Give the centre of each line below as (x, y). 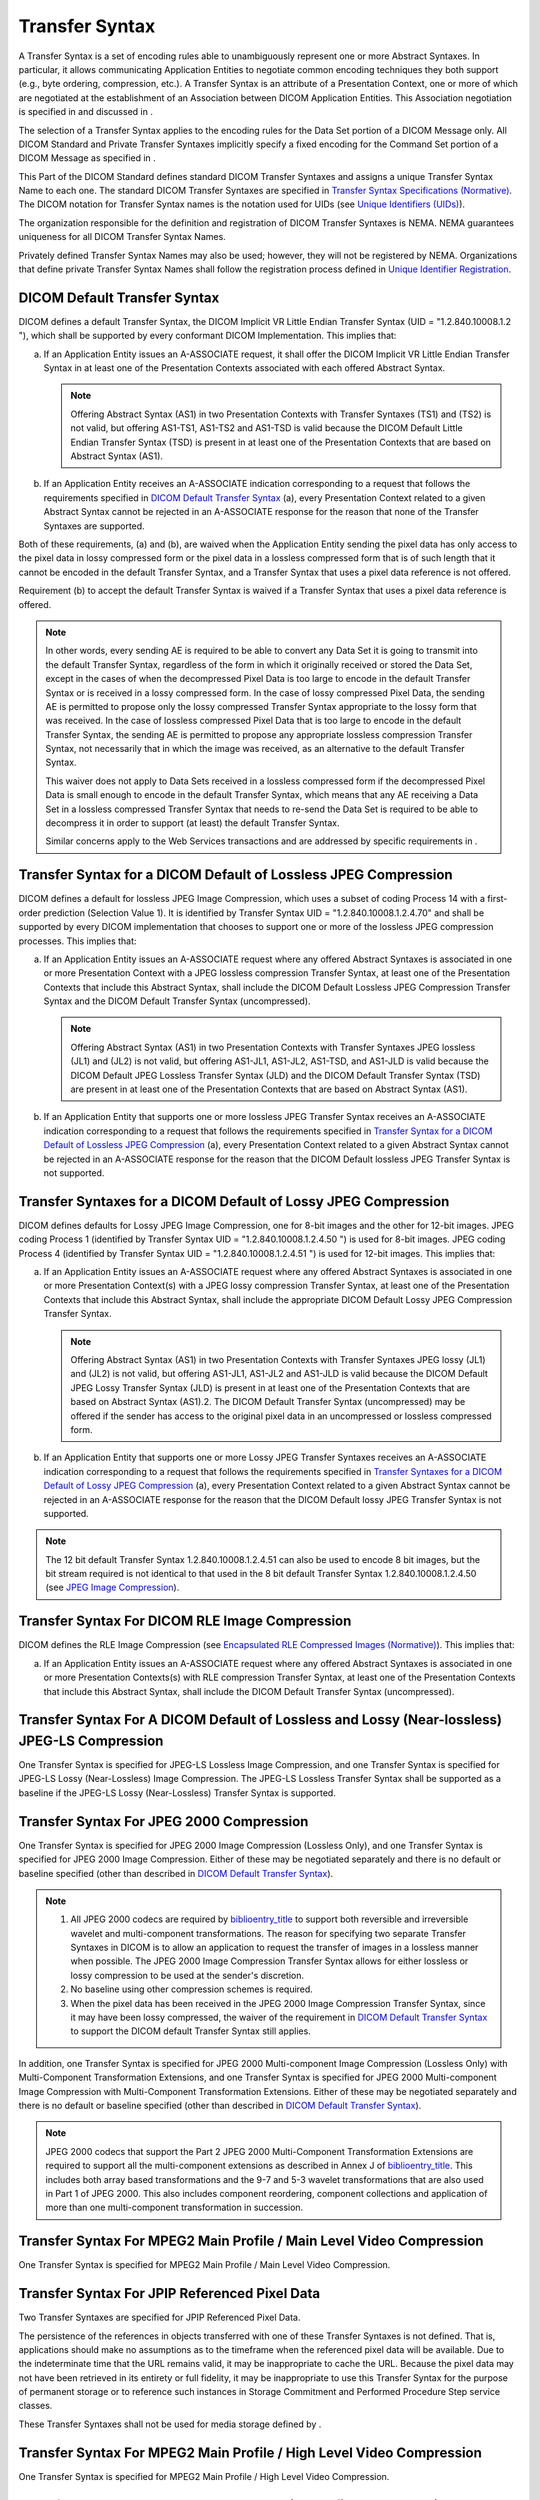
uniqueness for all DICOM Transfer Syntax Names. (122, 237)
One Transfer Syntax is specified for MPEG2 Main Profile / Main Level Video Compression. (204, 2265)
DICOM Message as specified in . (87, 158)
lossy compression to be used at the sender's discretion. (187, 1975)
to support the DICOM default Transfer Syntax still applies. (191, 2031)
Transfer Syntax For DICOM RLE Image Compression (185, 1621)
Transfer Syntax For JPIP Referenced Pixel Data (169, 2293)
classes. (35, 2406)
